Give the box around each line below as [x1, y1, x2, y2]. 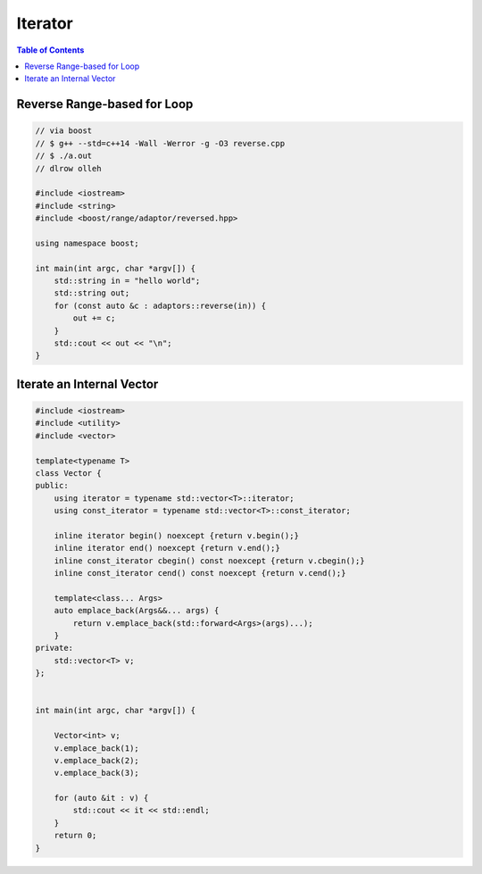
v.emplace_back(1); [54, 743, 140, 753]
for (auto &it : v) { [54, 793, 149, 803]
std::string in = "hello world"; [54, 276, 201, 286]
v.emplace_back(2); [54, 755, 140, 765]
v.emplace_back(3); [54, 768, 140, 778]
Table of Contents [16, 45, 85, 55]
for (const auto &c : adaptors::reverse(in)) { [54, 300, 267, 311]
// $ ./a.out [35, 151, 93, 161]
